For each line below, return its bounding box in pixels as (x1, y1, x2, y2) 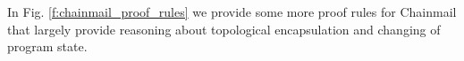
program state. (7, 37, 88, 56)
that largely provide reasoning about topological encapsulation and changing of (7, 19, 441, 38)
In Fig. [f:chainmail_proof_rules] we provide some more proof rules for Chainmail (7, 3, 457, 20)
